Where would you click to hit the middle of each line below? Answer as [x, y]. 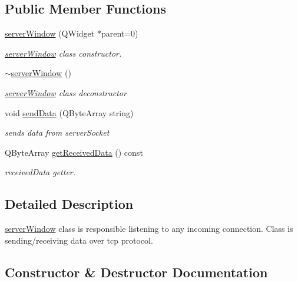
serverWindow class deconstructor [66, 92]
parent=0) [120, 33]
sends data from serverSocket [57, 132]
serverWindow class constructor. [63, 53]
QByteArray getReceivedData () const [74, 152]
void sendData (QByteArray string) [69, 112]
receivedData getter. [40, 172]
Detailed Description [69, 204]
